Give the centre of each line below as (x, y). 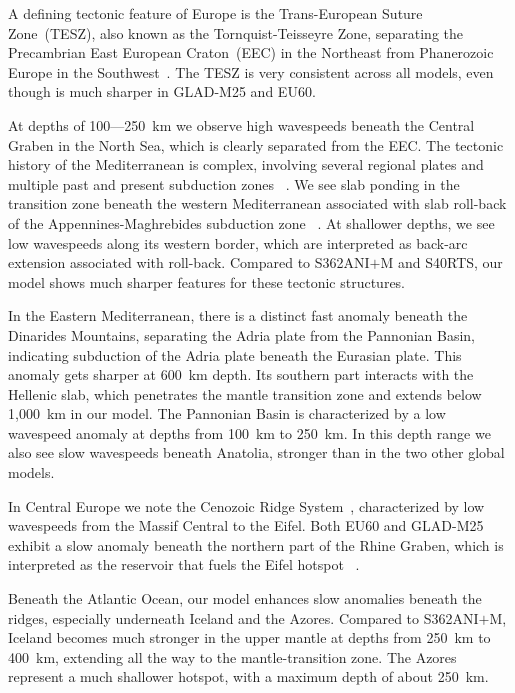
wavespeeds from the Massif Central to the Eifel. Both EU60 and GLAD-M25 (246, 525)
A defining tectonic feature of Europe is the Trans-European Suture (215, 13)
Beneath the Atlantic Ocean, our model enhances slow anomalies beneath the (245, 598)
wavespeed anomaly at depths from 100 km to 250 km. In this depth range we (249, 432)
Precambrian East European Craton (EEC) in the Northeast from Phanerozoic (251, 52)
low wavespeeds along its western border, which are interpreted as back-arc (238, 242)
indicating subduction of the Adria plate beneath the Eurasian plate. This (235, 354)
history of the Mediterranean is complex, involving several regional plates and (246, 164)
